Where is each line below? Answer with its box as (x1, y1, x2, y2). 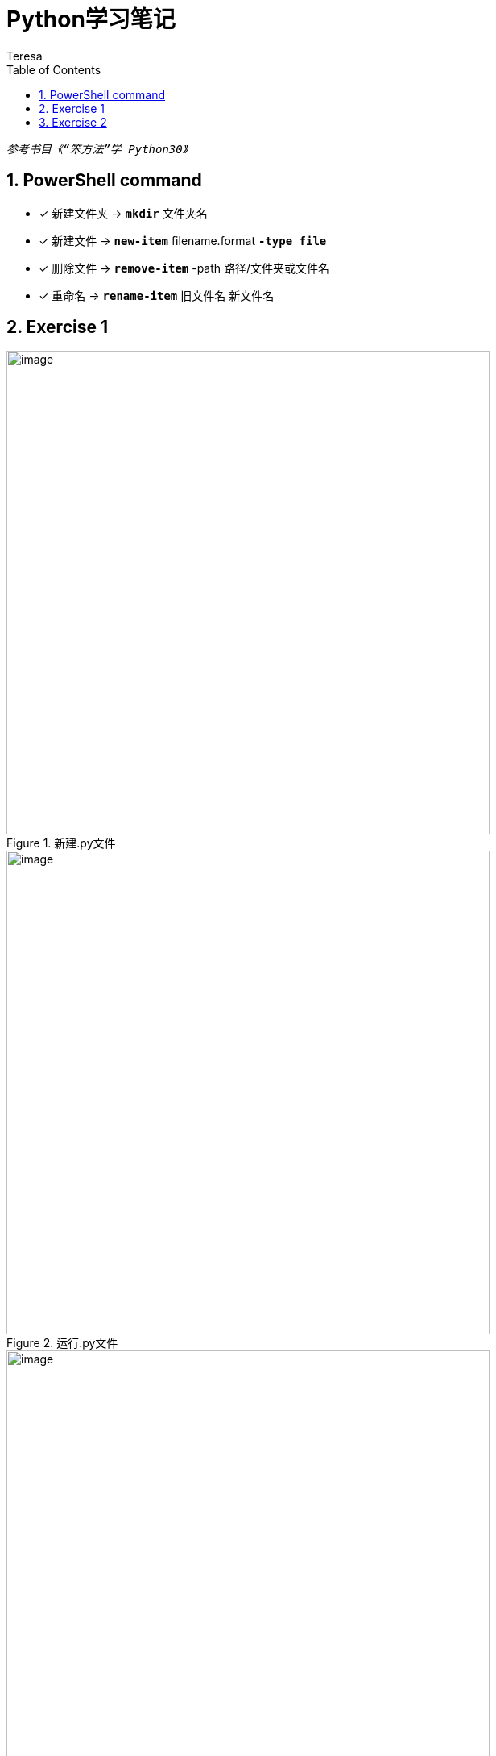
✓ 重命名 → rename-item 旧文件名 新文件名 (39, 288, 275, 302)
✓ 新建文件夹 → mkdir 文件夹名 (39, 206, 208, 220)
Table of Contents (6, 62, 101, 77)
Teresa (6, 48, 43, 63)
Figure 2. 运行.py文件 (6, 1336, 118, 1350)
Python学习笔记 (6, 6, 176, 33)
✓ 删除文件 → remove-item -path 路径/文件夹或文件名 (39, 260, 330, 275)
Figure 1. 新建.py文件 (6, 836, 116, 851)
